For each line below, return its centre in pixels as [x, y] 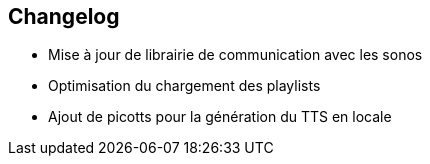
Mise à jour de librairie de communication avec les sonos [235, 55]
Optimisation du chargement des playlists [184, 86]
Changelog [64, 16]
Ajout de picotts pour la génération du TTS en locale [220, 117]
